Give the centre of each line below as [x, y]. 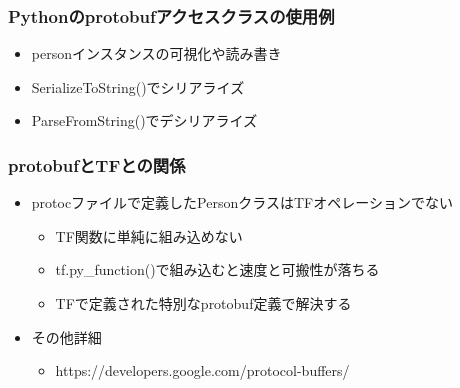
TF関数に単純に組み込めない [149, 235]
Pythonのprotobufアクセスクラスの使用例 [171, 15]
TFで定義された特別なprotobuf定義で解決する [203, 303]
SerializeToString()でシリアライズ [138, 86]
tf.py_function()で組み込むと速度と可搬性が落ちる [217, 269]
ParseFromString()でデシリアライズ [144, 120]
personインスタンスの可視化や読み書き [156, 53]
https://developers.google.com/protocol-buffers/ [202, 370]
